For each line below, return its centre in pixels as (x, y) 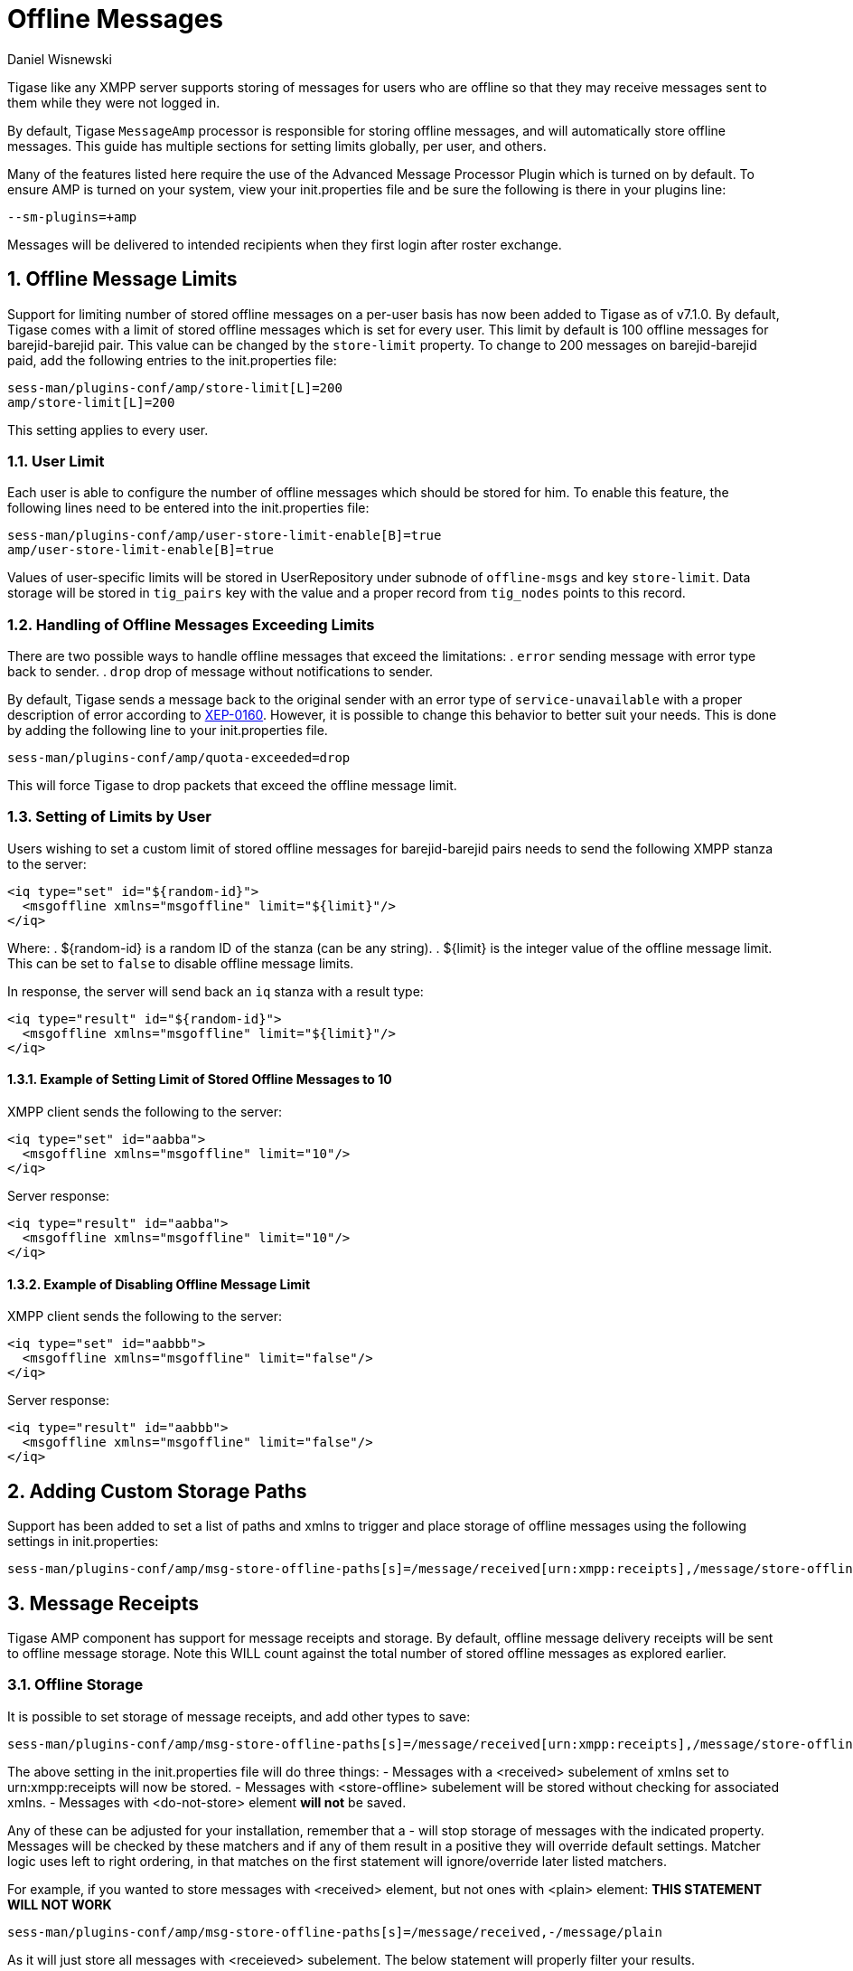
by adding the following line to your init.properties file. (168, 731)
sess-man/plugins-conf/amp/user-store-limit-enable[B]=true (225, 536)
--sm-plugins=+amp (72, 217)
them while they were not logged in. (114, 102)
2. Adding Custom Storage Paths (157, 1491)
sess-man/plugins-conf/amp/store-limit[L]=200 (175, 387)
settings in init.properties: (83, 1542)
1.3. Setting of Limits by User (109, 817)
